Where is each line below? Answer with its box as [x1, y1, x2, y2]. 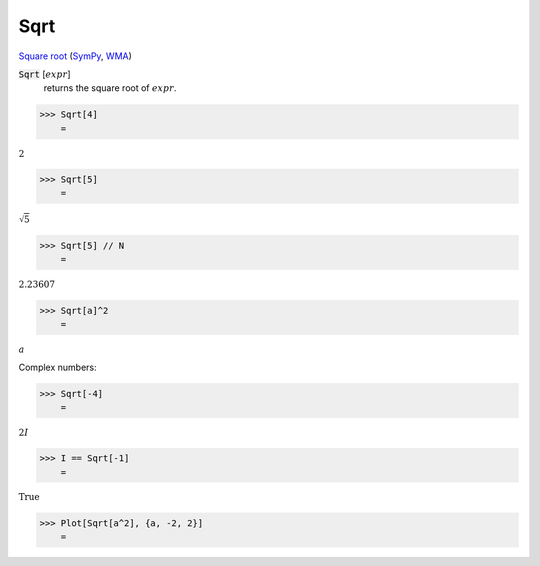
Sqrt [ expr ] [18, 68, 71, 80]
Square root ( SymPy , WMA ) [18, 50, 132, 62]
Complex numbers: [18, 361, 97, 373]
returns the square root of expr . [43, 82, 177, 94]
